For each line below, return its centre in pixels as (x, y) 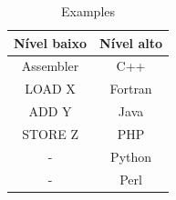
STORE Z (50, 133)
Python (131, 156)
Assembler (50, 66)
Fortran (131, 89)
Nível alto (131, 42)
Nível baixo (51, 42)
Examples (88, 11)
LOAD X (50, 89)
